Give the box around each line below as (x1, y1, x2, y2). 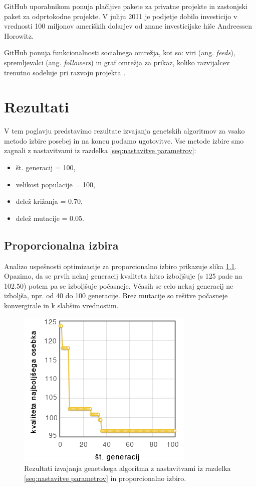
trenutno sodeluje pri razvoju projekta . (4, 67, 126, 77)
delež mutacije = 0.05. (16, 212, 84, 223)
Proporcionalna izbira (4, 237, 119, 253)
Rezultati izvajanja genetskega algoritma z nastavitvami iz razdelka (24, 463, 231, 473)
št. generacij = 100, (16, 162, 76, 173)
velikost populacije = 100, (16, 179, 95, 189)
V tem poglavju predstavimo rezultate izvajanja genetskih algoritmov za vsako (4, 126, 245, 136)
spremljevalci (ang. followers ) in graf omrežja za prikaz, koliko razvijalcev (4, 57, 230, 67)
